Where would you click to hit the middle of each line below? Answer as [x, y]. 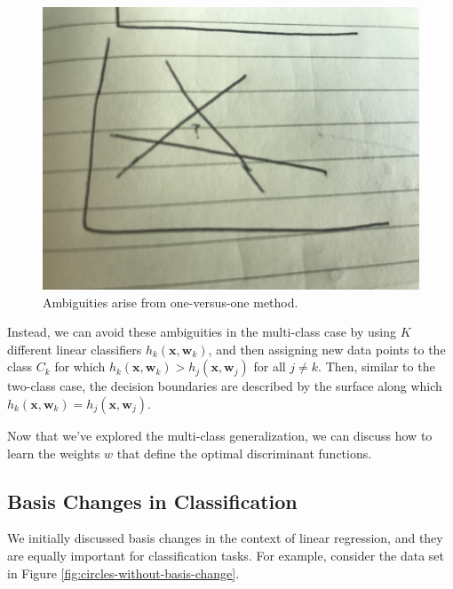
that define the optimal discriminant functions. [244, 453]
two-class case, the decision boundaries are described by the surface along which [225, 386]
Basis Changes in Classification [152, 501]
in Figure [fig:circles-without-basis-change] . [123, 573]
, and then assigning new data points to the [327, 349]
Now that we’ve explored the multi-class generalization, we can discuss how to [220, 435]
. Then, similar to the [377, 366]
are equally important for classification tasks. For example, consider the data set [226, 555]
